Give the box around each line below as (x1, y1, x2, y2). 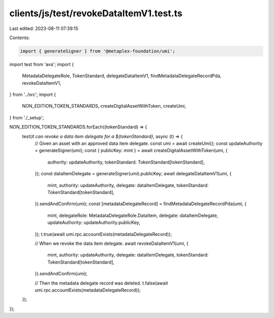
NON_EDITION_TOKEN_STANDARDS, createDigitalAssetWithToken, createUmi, (22, 103, 186, 109)
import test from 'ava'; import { (9, 61, 74, 67)
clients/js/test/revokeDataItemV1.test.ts (9, 8, 183, 19)
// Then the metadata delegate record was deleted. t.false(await (35, 280, 168, 286)
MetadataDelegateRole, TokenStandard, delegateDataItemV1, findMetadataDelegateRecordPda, (22, 73, 222, 79)
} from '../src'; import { (9, 91, 56, 98)
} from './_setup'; (9, 114, 44, 120)
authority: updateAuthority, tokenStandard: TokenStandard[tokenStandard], (47, 159, 205, 165)
